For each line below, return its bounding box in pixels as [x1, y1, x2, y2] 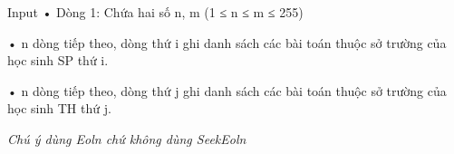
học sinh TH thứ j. [7, 99, 111, 118]
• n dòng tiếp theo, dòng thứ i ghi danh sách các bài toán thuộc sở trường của [7, 33, 447, 52]
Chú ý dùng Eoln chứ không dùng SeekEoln [7, 129, 246, 148]
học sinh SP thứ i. [7, 51, 109, 70]
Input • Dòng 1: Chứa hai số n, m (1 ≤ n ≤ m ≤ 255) [7, 3, 304, 21]
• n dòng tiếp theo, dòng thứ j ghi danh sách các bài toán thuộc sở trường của [7, 81, 447, 100]
